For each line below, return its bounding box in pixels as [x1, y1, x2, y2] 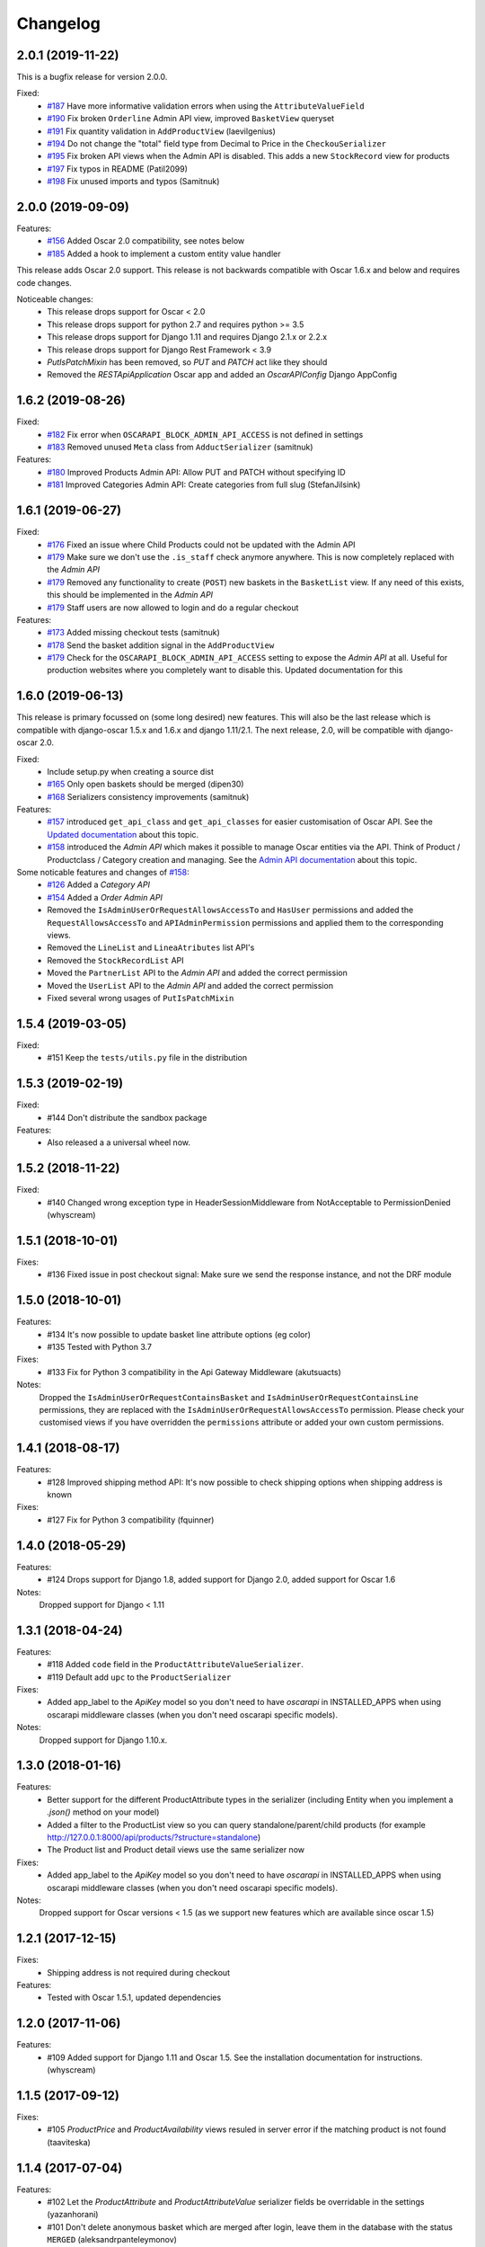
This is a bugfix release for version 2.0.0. [16, 72, 168, 83]
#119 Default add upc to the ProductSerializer [47, 1672, 232, 1683]
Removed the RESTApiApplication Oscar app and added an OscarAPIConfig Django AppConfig [47, 369, 398, 380]
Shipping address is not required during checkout [47, 1967, 231, 1977]
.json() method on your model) [47, 1807, 160, 1817]
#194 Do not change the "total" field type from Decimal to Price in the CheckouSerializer [47, 138, 387, 149]
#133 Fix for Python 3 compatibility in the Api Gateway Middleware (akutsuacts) [47, 1366, 341, 1377]
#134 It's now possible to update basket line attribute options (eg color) [47, 1328, 312, 1339]
